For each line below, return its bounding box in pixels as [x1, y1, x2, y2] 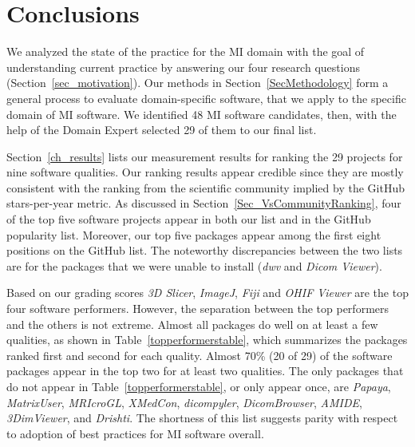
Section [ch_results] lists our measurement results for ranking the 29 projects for [6, 148, 403, 164]
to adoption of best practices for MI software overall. [6, 425, 264, 441]
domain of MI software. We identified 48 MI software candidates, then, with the [6, 105, 397, 122]
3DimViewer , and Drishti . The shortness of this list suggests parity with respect [6, 409, 398, 426]
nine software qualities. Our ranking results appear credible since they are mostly [6, 164, 404, 180]
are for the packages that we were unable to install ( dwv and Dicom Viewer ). [6, 257, 382, 274]
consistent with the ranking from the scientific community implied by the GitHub [6, 179, 405, 196]
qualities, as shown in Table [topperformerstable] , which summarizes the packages [6, 331, 408, 348]
